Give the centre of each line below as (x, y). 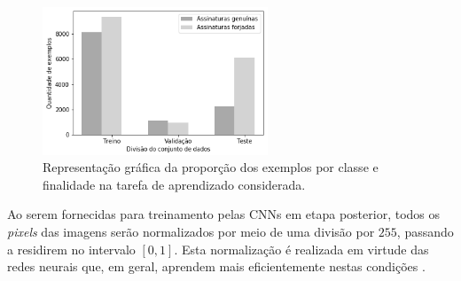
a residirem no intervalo (71, 249)
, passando (425, 231)
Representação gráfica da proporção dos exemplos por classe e (211, 167)
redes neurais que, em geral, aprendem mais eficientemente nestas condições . (216, 266)
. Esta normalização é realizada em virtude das (301, 249)
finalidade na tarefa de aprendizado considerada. (174, 184)
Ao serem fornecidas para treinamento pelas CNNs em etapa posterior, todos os (223, 214)
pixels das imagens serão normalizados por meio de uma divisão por (191, 231)
